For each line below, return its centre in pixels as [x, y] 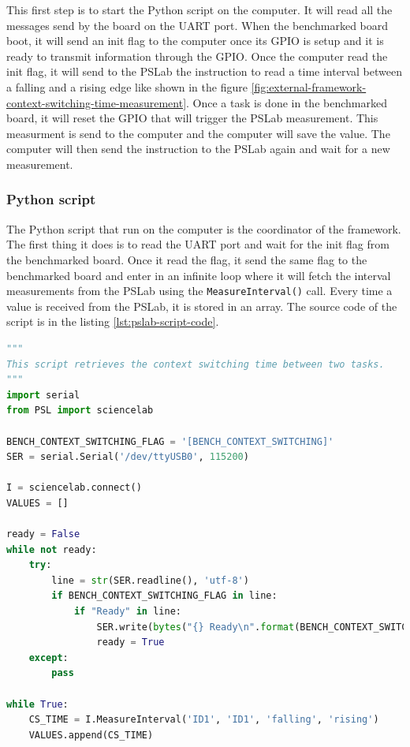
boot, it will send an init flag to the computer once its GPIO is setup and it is [195, 41]
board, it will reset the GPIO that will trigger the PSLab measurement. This [192, 118]
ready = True [130, 642]
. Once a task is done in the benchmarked [287, 102]
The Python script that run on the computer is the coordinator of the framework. [204, 228]
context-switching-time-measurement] [97, 102]
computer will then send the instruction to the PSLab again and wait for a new [198, 149]
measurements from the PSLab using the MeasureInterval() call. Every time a [199, 291]
